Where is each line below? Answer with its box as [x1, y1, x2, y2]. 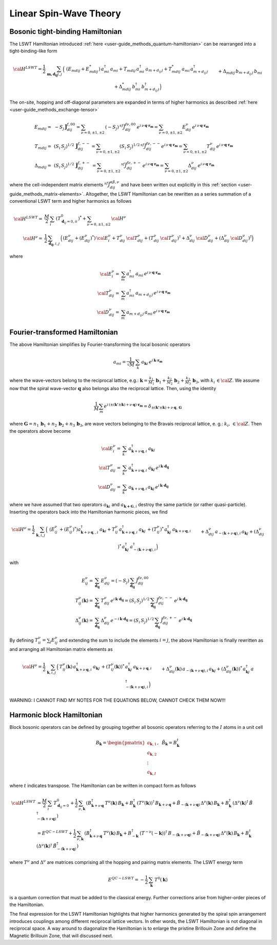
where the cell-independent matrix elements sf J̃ [9, 181, 110, 188]
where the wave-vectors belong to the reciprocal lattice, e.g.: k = [9, 377, 148, 383]
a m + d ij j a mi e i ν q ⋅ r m [126, 308, 170, 317]
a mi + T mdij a [110, 66, 140, 73]
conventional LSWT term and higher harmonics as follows [9, 198, 132, 204]
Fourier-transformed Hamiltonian [9, 327, 118, 336]
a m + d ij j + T [145, 66, 172, 74]
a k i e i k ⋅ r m [141, 358, 163, 366]
